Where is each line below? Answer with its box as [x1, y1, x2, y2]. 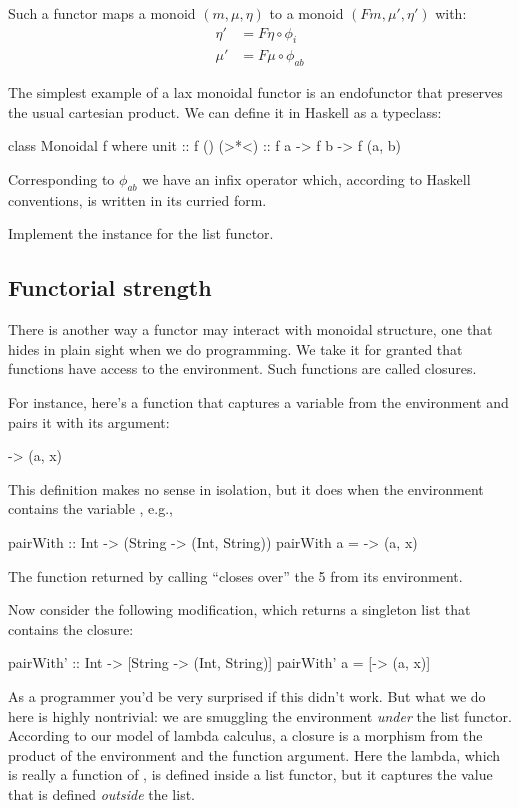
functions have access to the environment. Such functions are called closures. [8, 358, 477, 379]
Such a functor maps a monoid [8, 3, 196, 23]
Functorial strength [8, 272, 212, 303]
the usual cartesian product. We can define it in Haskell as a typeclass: [8, 101, 442, 122]
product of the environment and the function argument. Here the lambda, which [8, 744, 501, 765]
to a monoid [269, 3, 344, 23]
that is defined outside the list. [8, 783, 196, 804]
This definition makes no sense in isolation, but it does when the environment [8, 478, 484, 499]
